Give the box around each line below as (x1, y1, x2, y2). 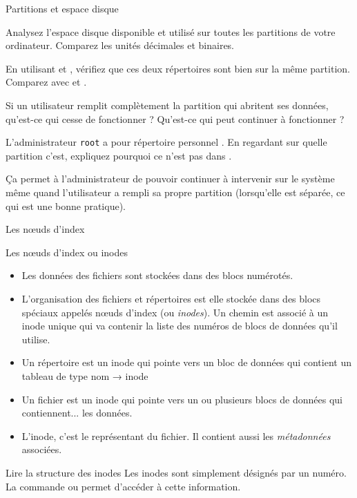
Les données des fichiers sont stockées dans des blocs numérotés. (21, 268, 293, 282)
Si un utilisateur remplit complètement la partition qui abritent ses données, (6, 97, 329, 112)
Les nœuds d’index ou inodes (6, 245, 128, 259)
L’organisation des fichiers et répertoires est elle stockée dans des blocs (21, 291, 321, 305)
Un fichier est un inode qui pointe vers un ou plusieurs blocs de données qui (21, 392, 342, 406)
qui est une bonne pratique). (6, 198, 126, 213)
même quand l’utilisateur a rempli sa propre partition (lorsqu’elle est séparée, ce (6, 185, 345, 199)
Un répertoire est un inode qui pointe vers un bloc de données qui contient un (21, 355, 351, 370)
